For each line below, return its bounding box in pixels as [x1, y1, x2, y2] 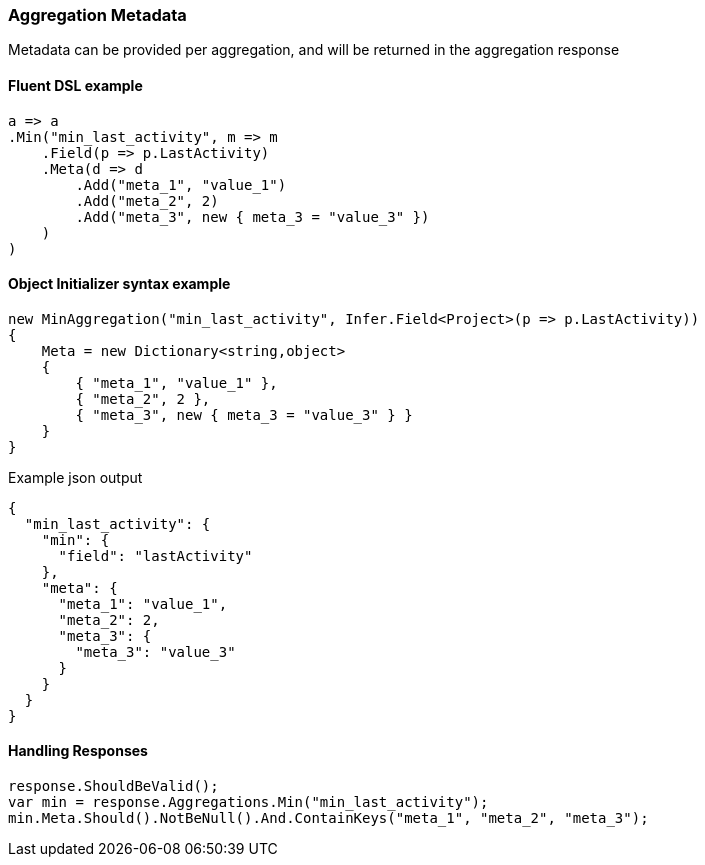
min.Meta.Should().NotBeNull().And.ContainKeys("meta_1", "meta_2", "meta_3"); [8, 810, 649, 827]
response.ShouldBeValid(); [8, 778, 219, 795]
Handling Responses [8, 742, 148, 760]
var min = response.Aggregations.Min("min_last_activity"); [8, 794, 489, 811]
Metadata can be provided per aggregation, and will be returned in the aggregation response [8, 41, 620, 59]
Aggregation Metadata [8, 5, 187, 25]
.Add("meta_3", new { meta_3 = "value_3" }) [75, 208, 430, 225]
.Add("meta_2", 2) [75, 192, 219, 209]
